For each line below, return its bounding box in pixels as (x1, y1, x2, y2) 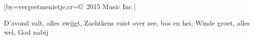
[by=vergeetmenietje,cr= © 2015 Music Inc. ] (4, 1, 136, 11)
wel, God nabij (4, 27, 48, 37)
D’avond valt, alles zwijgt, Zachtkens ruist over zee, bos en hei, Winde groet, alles (4, 17, 250, 27)
